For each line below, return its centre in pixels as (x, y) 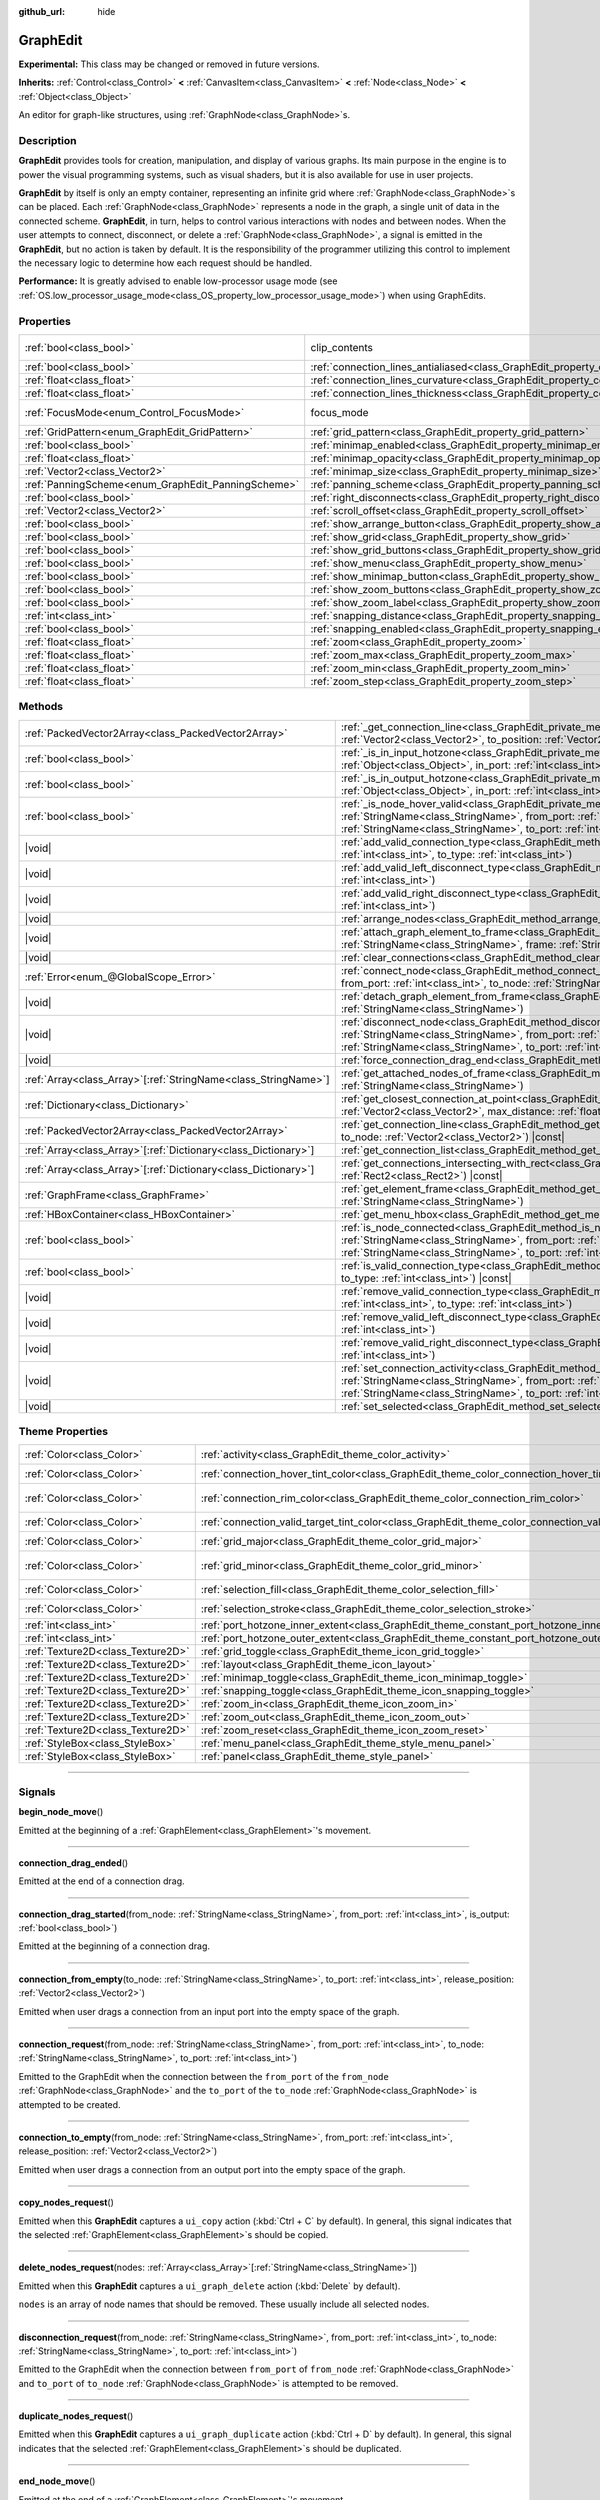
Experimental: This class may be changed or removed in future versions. (169, 64)
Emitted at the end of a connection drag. (101, 1881)
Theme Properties (63, 1431)
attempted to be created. (69, 2104)
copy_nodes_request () (66, 2202)
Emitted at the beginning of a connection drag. (114, 1946)
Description (47, 140)
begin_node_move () (61, 1812)
